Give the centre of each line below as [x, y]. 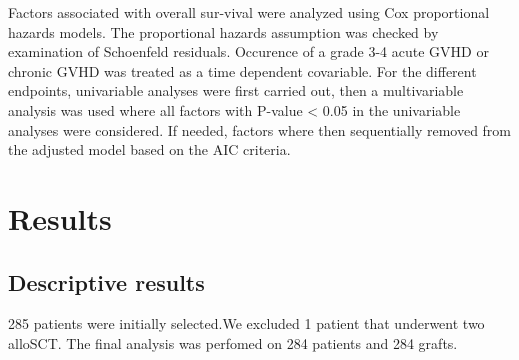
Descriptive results [106, 281]
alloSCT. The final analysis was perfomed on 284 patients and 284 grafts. [233, 342]
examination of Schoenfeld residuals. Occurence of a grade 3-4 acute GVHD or [248, 51]
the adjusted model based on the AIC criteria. [149, 149]
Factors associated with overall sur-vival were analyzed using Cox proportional [249, 12]
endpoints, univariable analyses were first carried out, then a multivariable [236, 90]
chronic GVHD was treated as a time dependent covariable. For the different [242, 70]
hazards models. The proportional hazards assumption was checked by [223, 31]
